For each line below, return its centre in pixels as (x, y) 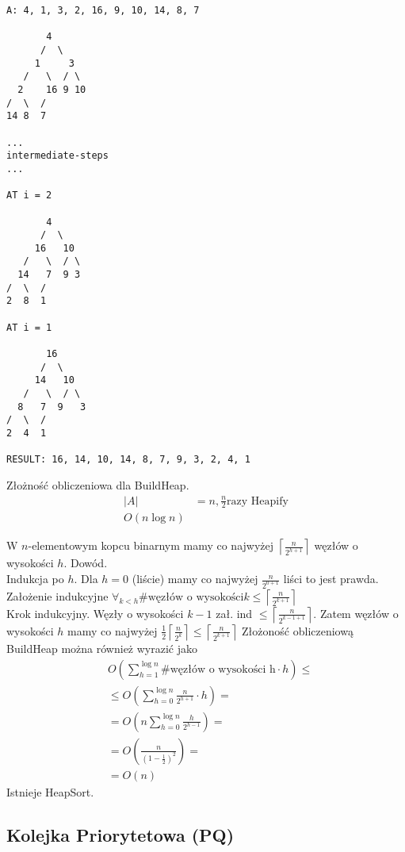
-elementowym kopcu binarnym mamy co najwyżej (151, 545)
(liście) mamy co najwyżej (195, 579)
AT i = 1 (29, 327)
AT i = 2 (29, 196)
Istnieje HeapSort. (50, 791)
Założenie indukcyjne (57, 595)
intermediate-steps (57, 156)
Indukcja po (35, 579)
